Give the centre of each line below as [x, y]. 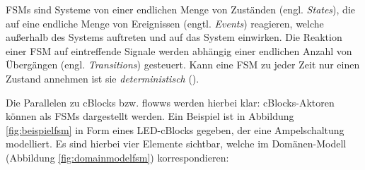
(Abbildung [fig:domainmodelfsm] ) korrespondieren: [117, 157]
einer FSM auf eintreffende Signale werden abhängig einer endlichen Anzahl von [179, 50]
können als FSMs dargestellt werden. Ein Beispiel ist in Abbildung [150, 116]
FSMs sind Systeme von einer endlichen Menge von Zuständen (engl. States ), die [180, 9]
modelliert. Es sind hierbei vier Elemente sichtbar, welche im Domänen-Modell [176, 144]
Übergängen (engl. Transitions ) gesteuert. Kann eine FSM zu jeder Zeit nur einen [183, 65]
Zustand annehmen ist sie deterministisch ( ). [103, 78]
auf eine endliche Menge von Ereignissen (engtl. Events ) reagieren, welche [165, 23]
